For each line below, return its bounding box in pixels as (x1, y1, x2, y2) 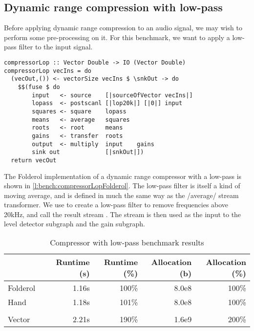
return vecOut (11, 156, 57, 164)
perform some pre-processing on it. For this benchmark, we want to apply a (4, 32, 230, 42)
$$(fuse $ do (18, 83, 60, 90)
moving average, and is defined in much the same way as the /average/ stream (4, 190, 239, 200)
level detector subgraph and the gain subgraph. (4, 219, 145, 229)
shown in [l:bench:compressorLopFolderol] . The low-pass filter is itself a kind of (4, 180, 240, 191)
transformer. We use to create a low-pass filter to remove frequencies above (4, 199, 229, 210)
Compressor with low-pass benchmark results (50, 237, 204, 248)
